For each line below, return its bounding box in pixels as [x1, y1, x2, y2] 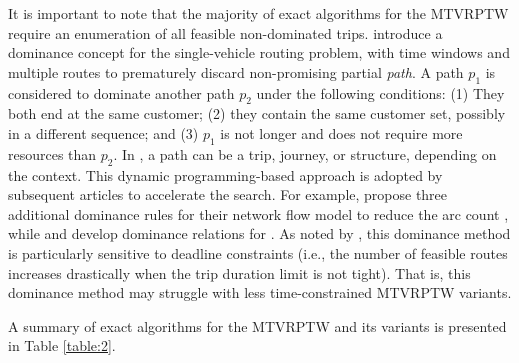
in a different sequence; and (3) [8, 122, 199, 143]
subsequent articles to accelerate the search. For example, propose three [8, 184, 448, 205]
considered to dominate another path [8, 82, 235, 103]
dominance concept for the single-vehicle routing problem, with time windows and [8, 42, 510, 63]
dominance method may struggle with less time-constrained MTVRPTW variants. [8, 282, 512, 303]
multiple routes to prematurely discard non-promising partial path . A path [8, 61, 464, 82]
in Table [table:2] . [8, 335, 116, 356]
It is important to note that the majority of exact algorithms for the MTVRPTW [8, 3, 509, 23]
